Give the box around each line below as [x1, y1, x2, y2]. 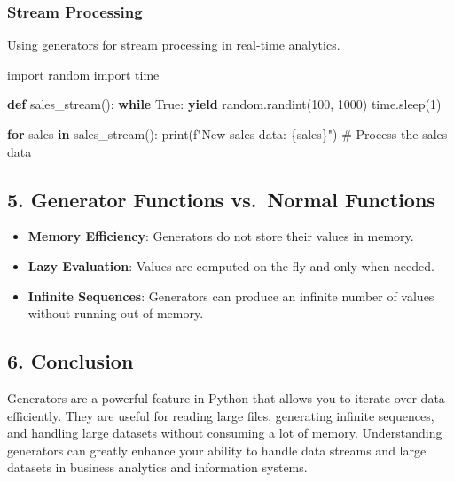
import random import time [7, 65, 160, 83]
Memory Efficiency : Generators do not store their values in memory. [27, 227, 414, 245]
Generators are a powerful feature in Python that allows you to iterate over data [7, 388, 445, 407]
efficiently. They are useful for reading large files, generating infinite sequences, [7, 406, 434, 424]
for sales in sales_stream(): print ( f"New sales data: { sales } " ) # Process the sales [7, 125, 448, 143]
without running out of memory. [27, 304, 204, 323]
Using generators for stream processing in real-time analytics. [7, 35, 340, 54]
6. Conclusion [7, 347, 134, 375]
